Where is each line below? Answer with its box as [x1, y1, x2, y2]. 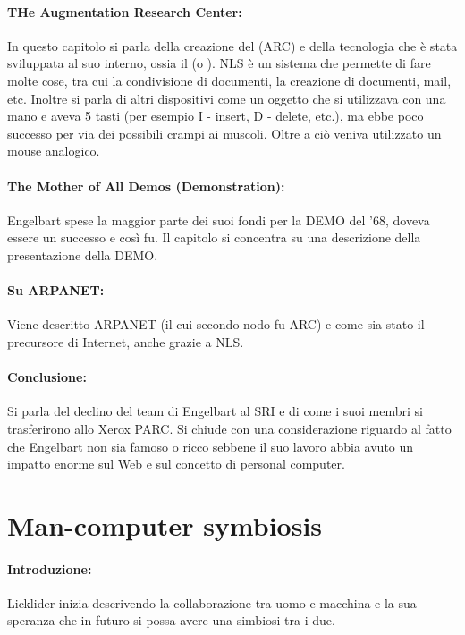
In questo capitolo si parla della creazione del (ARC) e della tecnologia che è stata [7, 36, 458, 55]
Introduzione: [7, 559, 92, 578]
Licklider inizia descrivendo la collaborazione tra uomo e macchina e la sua [7, 593, 417, 612]
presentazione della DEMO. [7, 245, 158, 264]
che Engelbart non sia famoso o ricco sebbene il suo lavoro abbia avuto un [7, 436, 414, 455]
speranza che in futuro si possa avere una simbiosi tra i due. [7, 611, 335, 630]
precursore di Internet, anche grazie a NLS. [7, 332, 244, 351]
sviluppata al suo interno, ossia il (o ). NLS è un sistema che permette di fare [7, 54, 431, 72]
